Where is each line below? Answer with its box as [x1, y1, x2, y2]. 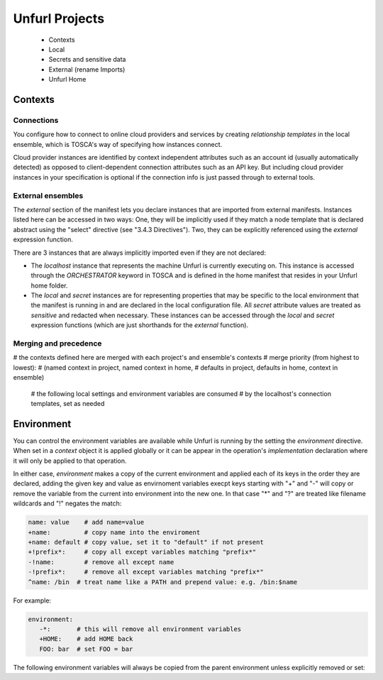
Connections [13, 115, 59, 125]
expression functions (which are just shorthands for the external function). [30, 321, 248, 329]
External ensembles [13, 190, 84, 200]
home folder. [30, 281, 68, 290]
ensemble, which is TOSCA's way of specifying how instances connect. [13, 140, 223, 148]
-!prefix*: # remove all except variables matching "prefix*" [28, 568, 264, 576]
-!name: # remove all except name [28, 558, 174, 566]
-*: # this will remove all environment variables [39, 625, 242, 633]
